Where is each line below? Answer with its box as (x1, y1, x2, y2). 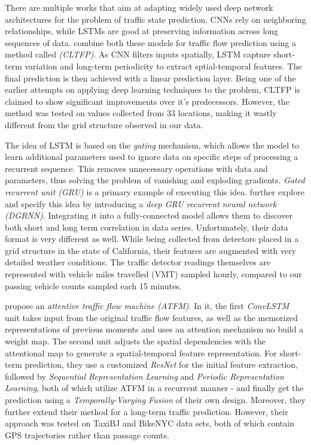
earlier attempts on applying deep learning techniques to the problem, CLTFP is (5, 83, 300, 96)
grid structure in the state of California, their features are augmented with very (5, 244, 297, 256)
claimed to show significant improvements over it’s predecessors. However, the (5, 95, 289, 107)
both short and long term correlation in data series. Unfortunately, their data (5, 220, 288, 233)
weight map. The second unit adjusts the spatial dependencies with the (5, 335, 266, 347)
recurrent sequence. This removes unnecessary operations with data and (5, 162, 268, 174)
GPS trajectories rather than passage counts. (5, 428, 169, 441)
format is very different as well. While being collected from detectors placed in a (5, 232, 299, 245)
